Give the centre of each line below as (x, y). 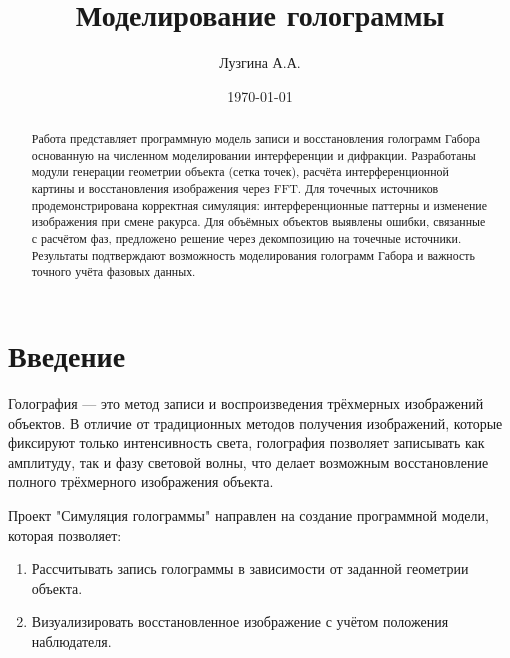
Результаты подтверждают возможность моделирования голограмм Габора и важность (253, 254)
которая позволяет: (65, 534)
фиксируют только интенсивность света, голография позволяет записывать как (246, 442)
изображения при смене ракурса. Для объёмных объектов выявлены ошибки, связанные (258, 221)
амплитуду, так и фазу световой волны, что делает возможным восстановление (248, 461)
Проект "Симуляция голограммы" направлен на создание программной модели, (248, 514)
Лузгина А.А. (260, 62)
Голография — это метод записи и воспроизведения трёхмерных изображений (246, 402)
